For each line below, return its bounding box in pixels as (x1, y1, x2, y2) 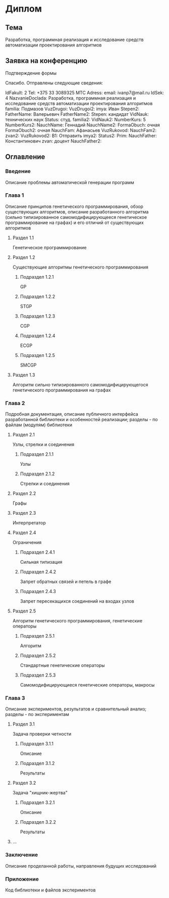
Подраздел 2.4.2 (20, 569, 57, 575)
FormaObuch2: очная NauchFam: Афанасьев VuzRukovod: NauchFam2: (5, 127, 156, 133)
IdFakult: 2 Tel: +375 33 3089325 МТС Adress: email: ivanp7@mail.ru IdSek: (5, 89, 164, 96)
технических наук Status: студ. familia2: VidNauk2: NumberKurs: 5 (5, 116, 146, 122)
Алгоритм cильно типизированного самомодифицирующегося (12, 381, 148, 387)
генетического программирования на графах (12, 387, 111, 393)
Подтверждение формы (5, 70, 57, 76)
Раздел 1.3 (12, 372, 35, 378)
